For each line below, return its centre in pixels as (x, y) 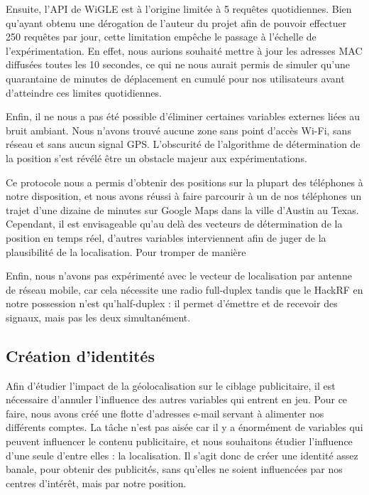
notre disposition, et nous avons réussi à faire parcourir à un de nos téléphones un (184, 196)
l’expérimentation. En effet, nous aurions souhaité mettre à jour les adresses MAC (184, 50)
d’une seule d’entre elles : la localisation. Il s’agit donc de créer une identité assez (182, 455)
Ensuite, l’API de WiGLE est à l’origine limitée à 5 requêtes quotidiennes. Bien (179, 9)
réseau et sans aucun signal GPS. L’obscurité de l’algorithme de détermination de (183, 144)
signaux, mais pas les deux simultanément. (98, 317)
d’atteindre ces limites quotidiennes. (84, 92)
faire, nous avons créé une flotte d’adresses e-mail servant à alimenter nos (165, 413)
